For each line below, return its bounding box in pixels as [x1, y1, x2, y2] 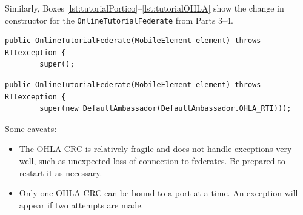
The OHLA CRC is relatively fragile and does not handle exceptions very [19, 142, 292, 155]
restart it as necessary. [19, 166, 102, 179]
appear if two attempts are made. [19, 198, 144, 211]
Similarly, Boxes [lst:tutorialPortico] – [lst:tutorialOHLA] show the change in [5, 2, 284, 14]
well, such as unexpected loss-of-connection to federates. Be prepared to [19, 154, 285, 167]
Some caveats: [5, 122, 57, 134]
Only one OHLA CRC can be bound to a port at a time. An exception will [19, 187, 298, 199]
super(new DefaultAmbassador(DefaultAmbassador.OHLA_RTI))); [39, 104, 291, 113]
